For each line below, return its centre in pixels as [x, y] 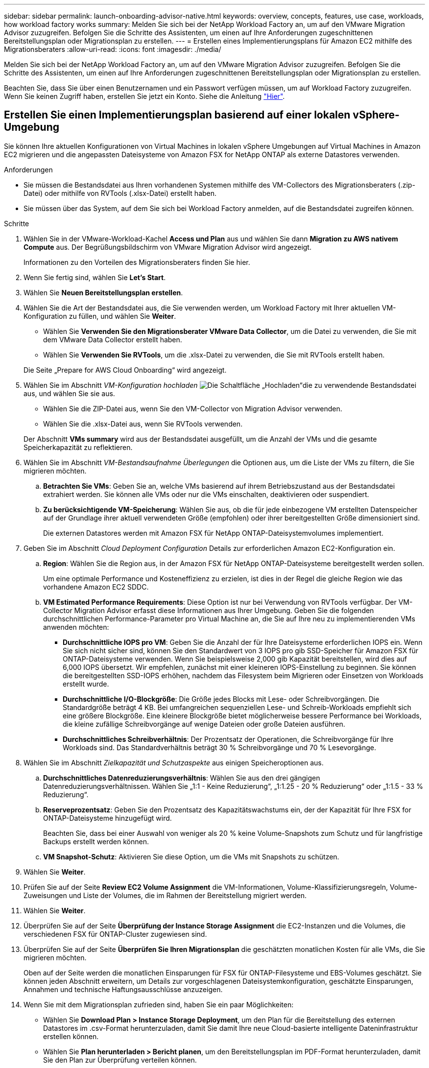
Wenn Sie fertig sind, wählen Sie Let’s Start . [95, 277]
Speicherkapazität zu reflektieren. [78, 447]
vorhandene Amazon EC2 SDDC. [96, 587]
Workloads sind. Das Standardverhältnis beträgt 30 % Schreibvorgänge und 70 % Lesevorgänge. [219, 747]
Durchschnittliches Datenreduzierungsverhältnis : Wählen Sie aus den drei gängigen [182, 778]
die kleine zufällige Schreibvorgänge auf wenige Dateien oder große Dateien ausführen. [204, 724]
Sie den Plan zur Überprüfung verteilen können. [120, 1060]
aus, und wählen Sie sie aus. [69, 393]
